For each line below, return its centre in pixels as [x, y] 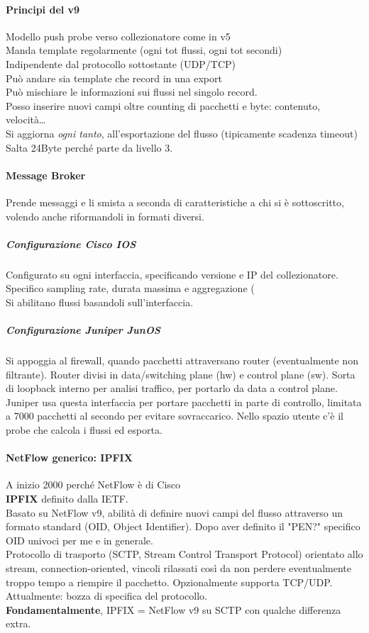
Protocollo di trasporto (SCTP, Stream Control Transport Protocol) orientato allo [184, 554]
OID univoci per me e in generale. [79, 540]
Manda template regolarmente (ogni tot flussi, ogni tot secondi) [144, 50]
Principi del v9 [43, 9]
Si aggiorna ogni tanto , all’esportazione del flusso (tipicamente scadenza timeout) [182, 133]
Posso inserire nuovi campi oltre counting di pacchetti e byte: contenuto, [163, 105]
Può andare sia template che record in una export [114, 78]
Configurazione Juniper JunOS [83, 330]
